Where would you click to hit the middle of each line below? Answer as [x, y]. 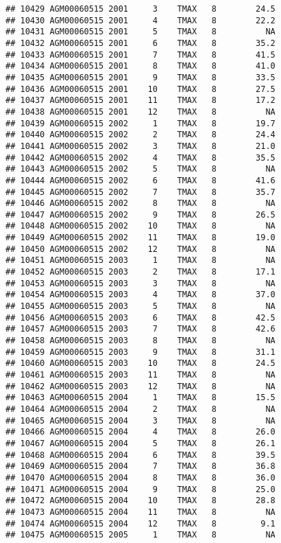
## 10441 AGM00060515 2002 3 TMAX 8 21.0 [140, 146]
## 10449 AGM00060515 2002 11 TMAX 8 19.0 [140, 238]
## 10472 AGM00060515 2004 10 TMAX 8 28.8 [140, 501]
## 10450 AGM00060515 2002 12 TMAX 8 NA [140, 249]
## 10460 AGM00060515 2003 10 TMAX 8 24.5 [140, 363]
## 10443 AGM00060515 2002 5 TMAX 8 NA [140, 169]
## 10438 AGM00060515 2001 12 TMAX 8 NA [140, 112]
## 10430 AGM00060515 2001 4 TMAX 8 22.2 [140, 20]
